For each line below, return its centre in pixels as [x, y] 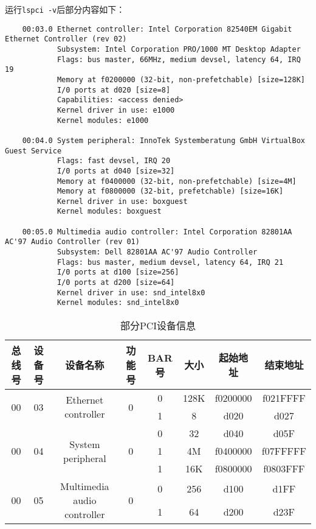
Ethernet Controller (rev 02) [66, 39]
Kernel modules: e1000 [103, 120]
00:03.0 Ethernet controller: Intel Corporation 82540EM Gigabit [157, 29]
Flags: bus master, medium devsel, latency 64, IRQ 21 [170, 262]
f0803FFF [284, 469]
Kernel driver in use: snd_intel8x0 [131, 293]
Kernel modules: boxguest [109, 212]
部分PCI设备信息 [158, 326]
